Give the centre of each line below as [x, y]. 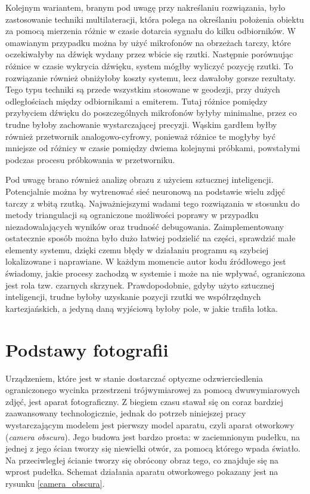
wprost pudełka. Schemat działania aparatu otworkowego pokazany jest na [142, 472]
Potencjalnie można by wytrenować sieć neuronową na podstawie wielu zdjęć [145, 191]
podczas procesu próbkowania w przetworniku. [90, 159]
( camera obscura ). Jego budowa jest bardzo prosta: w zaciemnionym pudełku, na [153, 436]
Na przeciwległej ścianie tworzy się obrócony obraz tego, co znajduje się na [142, 460]
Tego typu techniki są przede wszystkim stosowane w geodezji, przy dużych [143, 89]
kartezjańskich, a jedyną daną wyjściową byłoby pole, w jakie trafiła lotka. [142, 308]
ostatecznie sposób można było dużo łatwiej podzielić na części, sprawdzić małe [151, 238]
